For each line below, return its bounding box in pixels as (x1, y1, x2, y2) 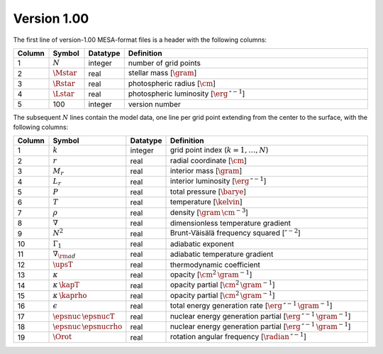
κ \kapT (52, 280, 79, 290)
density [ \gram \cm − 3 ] (170, 206, 248, 217)
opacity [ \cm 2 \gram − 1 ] (170, 268, 252, 280)
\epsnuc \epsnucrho (52, 321, 123, 331)
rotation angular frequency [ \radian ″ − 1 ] (170, 331, 306, 342)
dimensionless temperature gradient (170, 219, 291, 228)
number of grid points (128, 58, 201, 68)
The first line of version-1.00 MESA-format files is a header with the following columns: (13, 35, 267, 44)
